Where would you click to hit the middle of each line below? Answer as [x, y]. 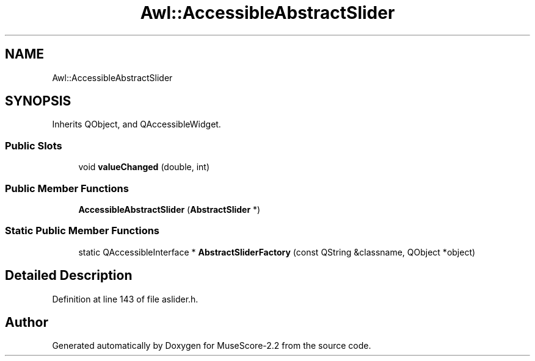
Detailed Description [69, 276]
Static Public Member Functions [82, 231]
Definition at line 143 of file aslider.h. [125, 299]
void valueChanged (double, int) [144, 167]
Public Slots [34, 145]
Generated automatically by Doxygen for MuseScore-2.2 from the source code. [212, 346]
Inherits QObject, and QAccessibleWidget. [136, 124]
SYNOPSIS [38, 101]
